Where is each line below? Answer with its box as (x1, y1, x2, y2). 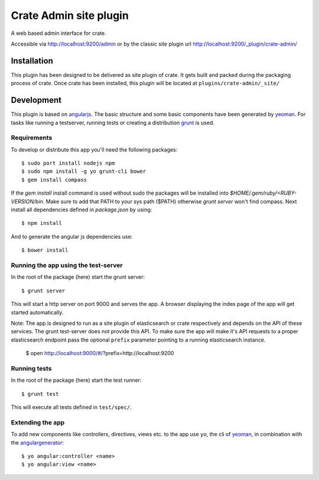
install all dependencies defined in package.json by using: (11, 206, 152, 213)
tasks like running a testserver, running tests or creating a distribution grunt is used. (11, 119, 215, 126)
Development (11, 95, 62, 105)
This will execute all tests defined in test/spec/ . (11, 403, 132, 411)
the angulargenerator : (11, 439, 64, 446)
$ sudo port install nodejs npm (21, 160, 115, 167)
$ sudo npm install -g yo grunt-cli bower (21, 168, 147, 175)
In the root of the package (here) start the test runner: (11, 376, 142, 384)
